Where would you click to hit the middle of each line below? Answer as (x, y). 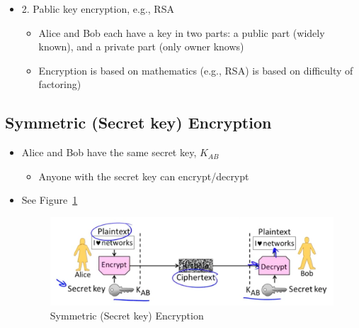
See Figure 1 (50, 200)
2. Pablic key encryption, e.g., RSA (98, 9)
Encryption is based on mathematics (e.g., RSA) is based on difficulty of (196, 70)
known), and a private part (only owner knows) (141, 47)
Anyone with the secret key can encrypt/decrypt (144, 176)
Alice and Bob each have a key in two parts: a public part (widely (182, 32)
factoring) (60, 84)
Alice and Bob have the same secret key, (109, 152)
